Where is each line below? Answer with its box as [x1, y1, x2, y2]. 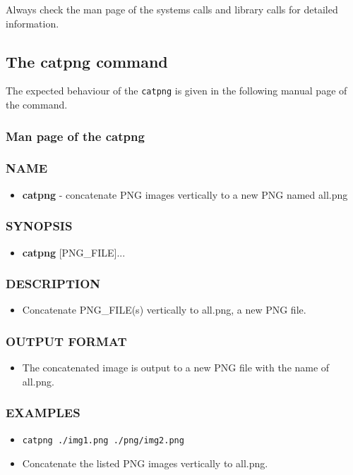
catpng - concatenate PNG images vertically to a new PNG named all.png [22, 187, 348, 202]
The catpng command [6, 50, 168, 72]
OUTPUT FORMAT [6, 332, 127, 350]
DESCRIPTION [6, 275, 101, 292]
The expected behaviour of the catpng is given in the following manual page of [6, 83, 347, 98]
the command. [6, 97, 68, 112]
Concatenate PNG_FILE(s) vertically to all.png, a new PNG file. [22, 302, 306, 317]
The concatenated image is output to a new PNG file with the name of [22, 360, 330, 375]
